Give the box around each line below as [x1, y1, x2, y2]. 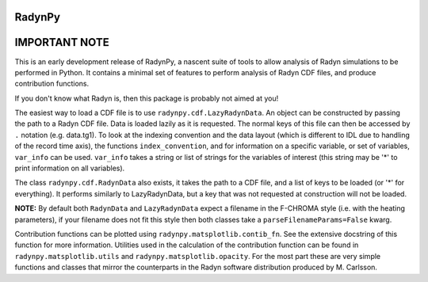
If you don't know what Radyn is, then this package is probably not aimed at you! [14, 93, 279, 103]
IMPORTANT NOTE [14, 36, 110, 49]
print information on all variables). [14, 163, 125, 173]
